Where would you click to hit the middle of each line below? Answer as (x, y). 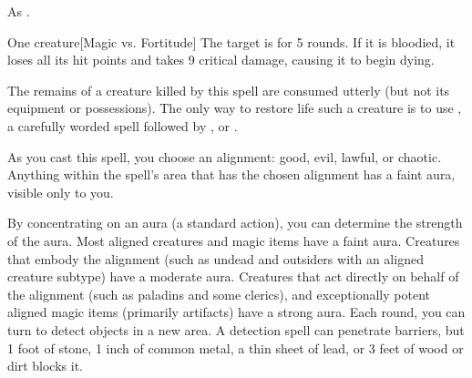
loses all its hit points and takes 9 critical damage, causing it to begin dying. (221, 60)
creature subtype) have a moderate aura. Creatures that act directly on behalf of (233, 276)
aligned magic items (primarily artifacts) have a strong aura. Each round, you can (236, 312)
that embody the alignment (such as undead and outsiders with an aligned (215, 258)
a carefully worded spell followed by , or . (123, 125)
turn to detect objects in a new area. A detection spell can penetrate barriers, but (236, 329)
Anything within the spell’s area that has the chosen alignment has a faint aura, (231, 174)
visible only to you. (61, 192)
